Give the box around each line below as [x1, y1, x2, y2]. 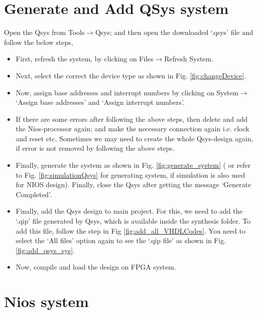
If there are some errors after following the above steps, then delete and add [15, 113, 248, 124]
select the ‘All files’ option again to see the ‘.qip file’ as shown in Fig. [15, 235, 226, 246]
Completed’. [15, 189, 52, 199]
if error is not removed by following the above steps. [15, 143, 175, 153]
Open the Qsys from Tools [4, 27, 85, 37]
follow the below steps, [4, 36, 73, 47]
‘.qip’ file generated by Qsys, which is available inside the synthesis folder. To [15, 216, 251, 226]
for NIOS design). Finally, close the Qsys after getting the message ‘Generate [15, 179, 251, 190]
